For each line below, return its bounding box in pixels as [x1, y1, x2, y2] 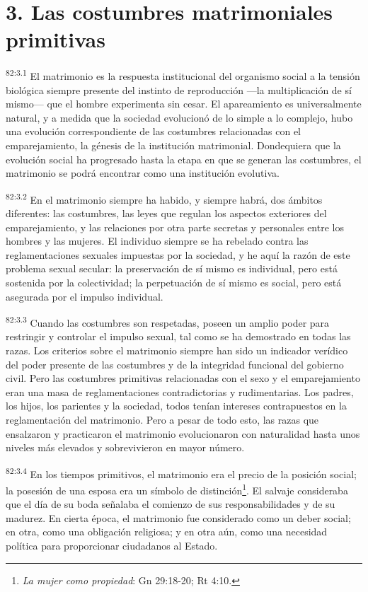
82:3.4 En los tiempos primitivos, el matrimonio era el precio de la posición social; [6, 464, 357, 481]
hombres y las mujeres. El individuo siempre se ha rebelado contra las [6, 233, 309, 248]
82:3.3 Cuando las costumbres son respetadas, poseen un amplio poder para [6, 313, 330, 330]
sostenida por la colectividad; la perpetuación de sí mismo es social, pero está [6, 274, 342, 289]
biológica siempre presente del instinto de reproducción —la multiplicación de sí [6, 82, 352, 97]
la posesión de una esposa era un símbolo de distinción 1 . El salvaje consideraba [6, 480, 348, 497]
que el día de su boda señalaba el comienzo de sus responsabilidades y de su [6, 497, 335, 511]
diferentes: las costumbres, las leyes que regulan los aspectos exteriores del [6, 205, 327, 220]
